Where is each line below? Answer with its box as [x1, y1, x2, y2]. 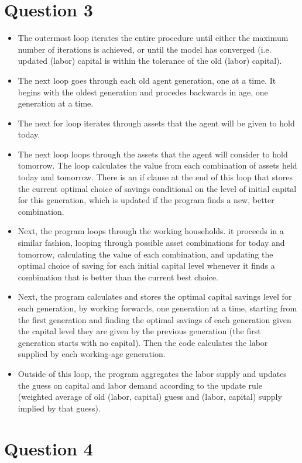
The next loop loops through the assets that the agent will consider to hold [18, 148, 288, 160]
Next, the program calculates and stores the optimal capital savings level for [18, 290, 292, 303]
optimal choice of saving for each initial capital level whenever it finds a [18, 259, 275, 272]
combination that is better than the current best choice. [18, 270, 218, 283]
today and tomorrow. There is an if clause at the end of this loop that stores [18, 171, 293, 183]
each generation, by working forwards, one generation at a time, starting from [18, 302, 297, 314]
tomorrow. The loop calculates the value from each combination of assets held [18, 159, 297, 172]
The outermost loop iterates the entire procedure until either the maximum [18, 32, 289, 44]
